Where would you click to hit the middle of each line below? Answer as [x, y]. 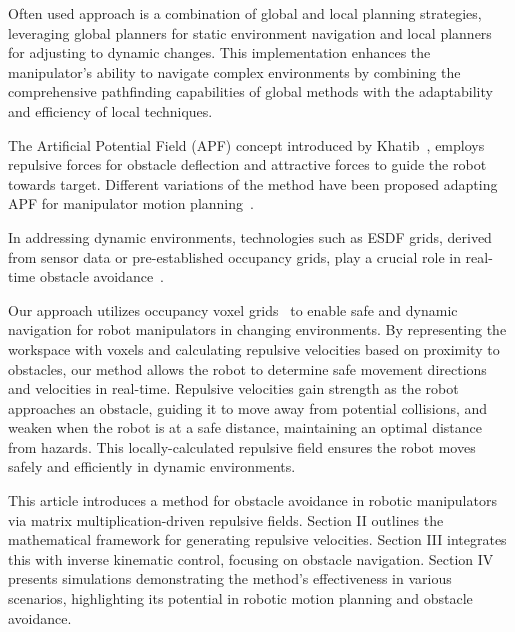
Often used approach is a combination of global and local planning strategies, [245, 13]
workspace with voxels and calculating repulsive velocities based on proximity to [254, 348]
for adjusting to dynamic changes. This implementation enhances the [219, 52]
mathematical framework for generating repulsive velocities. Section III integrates [257, 539]
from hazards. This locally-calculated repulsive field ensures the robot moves [242, 446]
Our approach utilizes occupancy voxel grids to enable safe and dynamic [233, 309]
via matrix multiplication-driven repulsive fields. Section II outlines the [226, 519]
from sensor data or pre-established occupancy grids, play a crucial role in [234, 256]
